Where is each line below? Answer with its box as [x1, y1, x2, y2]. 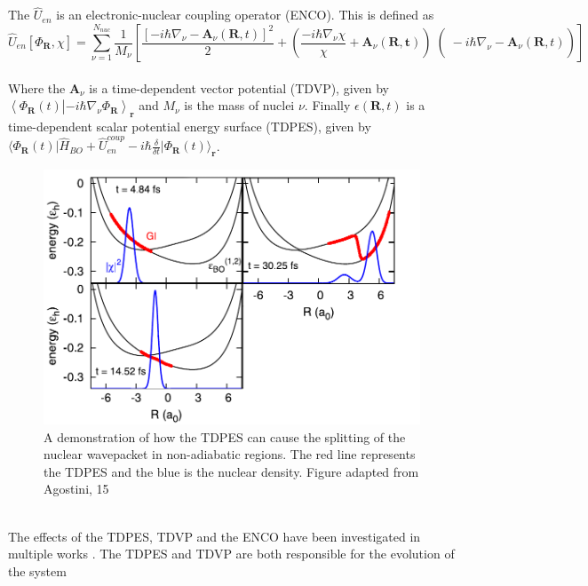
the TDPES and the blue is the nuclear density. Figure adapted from [44, 462, 419, 480]
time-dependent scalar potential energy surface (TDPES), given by [8, 117, 371, 135]
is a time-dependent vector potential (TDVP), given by [89, 78, 389, 97]
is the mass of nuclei [184, 96, 295, 115]
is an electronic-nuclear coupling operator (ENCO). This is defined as [56, 5, 434, 24]
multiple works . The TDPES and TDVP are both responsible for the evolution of [8, 544, 455, 563]
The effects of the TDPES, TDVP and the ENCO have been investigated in [8, 527, 421, 545]
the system [8, 561, 67, 580]
